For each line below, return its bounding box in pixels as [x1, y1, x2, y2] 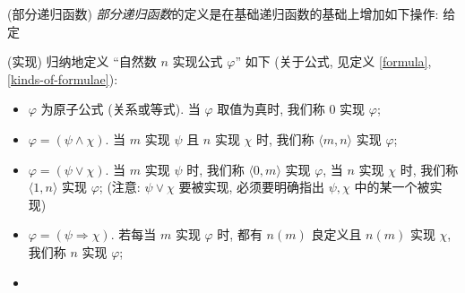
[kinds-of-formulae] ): [7, 69, 118, 88]
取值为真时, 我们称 [217, 99, 325, 118]
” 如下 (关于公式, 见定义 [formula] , [235, 52, 432, 71]
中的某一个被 [354, 177, 430, 196]
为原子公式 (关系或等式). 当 [40, 99, 201, 118]
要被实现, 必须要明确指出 [178, 177, 325, 196]
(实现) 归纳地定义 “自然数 [7, 52, 157, 71]
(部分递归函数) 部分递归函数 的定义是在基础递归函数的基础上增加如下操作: [7, 4, 439, 22]
